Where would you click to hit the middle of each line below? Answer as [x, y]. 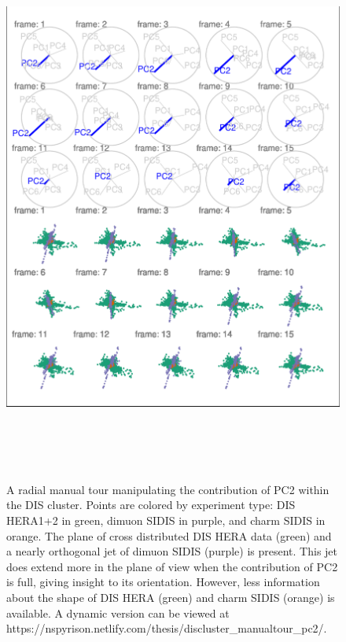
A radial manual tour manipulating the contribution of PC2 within [168, 489]
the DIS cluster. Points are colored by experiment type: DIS [151, 505]
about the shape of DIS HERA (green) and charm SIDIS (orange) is [171, 597]
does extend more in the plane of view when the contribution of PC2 [172, 566]
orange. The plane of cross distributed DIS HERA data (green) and [169, 535]
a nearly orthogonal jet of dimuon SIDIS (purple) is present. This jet [172, 551]
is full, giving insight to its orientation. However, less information [163, 582]
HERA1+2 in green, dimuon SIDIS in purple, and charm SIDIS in [166, 520]
